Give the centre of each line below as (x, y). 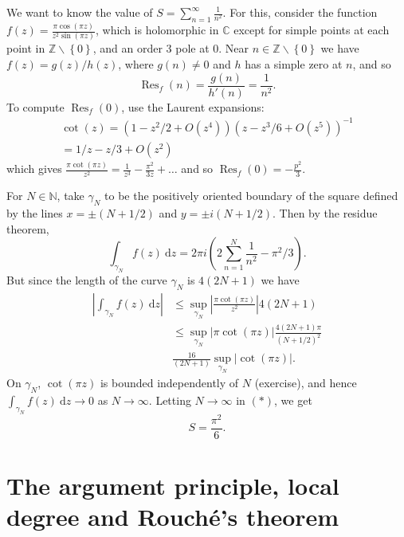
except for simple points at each (312, 30)
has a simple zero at (294, 64)
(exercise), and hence (306, 383)
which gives (34, 169)
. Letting (170, 400)
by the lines (35, 213)
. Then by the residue (325, 213)
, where (136, 64)
